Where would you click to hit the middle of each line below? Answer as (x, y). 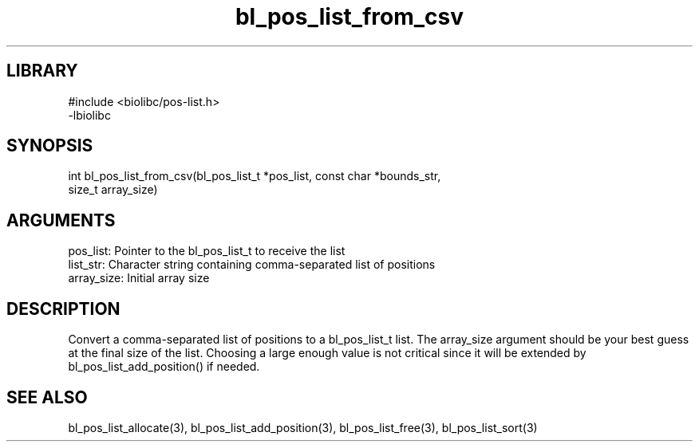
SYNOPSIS (50, 146)
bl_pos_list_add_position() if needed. (164, 367)
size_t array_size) (113, 190)
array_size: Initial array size (139, 278)
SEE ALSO (47, 397)
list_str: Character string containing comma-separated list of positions (252, 265)
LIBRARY (42, 71)
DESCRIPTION (63, 308)
